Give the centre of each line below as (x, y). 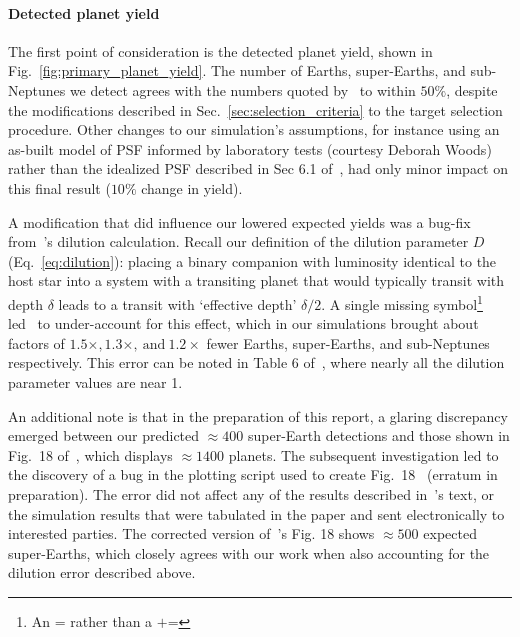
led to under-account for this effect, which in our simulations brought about (243, 323)
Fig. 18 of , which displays (90, 454)
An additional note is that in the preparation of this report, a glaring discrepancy (258, 415)
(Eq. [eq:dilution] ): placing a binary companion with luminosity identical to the (252, 260)
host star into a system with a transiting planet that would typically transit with (256, 280)
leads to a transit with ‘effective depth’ (177, 303)
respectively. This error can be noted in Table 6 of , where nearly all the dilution (256, 362)
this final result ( (59, 187)
